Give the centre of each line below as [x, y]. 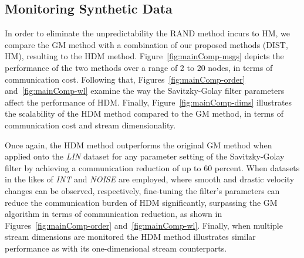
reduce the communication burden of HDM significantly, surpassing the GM [141, 202]
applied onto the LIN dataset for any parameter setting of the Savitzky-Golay [145, 156]
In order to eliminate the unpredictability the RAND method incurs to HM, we [147, 33]
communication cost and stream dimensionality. [90, 125]
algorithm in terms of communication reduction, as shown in [114, 214]
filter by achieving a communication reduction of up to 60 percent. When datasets [152, 167]
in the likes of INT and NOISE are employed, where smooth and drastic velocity [150, 179]
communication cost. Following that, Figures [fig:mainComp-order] [125, 79]
